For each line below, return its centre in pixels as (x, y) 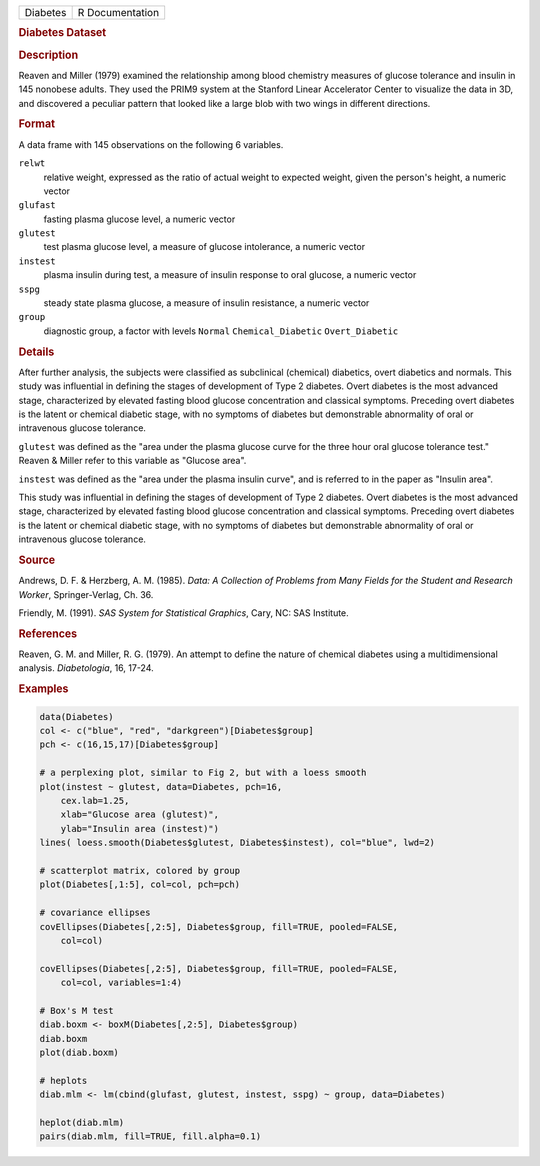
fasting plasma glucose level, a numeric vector (139, 219)
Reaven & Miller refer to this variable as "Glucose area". (132, 461)
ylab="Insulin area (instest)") (140, 828)
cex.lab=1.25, (95, 801)
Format (36, 124)
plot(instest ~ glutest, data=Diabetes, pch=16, (161, 786)
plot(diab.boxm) (79, 1053)
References (48, 633)
